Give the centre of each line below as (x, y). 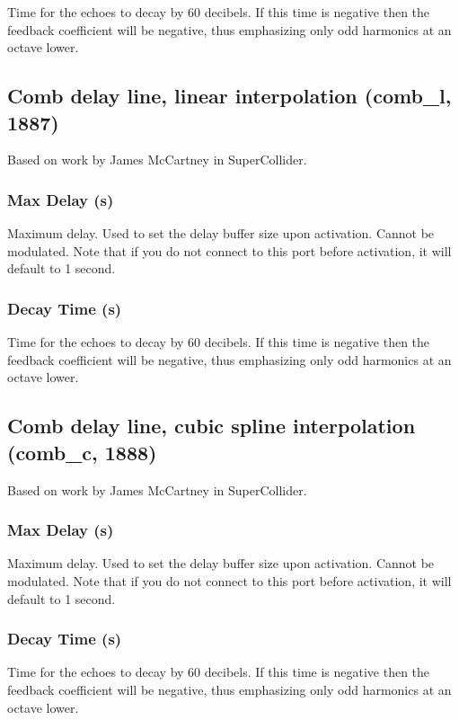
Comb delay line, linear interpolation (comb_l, (229, 96)
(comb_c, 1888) (82, 452)
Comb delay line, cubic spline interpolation (212, 426)
